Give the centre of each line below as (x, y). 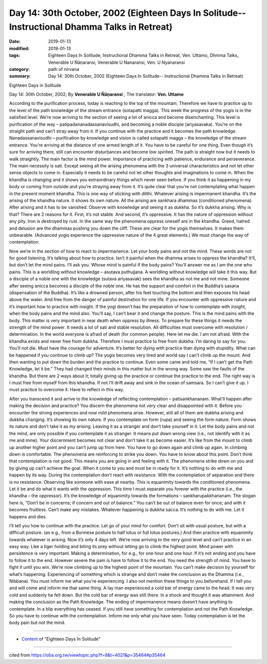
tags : (15, 55)
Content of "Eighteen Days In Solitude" (61, 639)
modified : (19, 48)
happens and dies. (28, 516)
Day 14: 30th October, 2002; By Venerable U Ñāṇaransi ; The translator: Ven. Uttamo (96, 95)
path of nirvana (64, 69)
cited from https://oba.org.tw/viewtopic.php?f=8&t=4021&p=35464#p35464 (87, 655)
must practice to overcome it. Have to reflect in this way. (67, 390)
